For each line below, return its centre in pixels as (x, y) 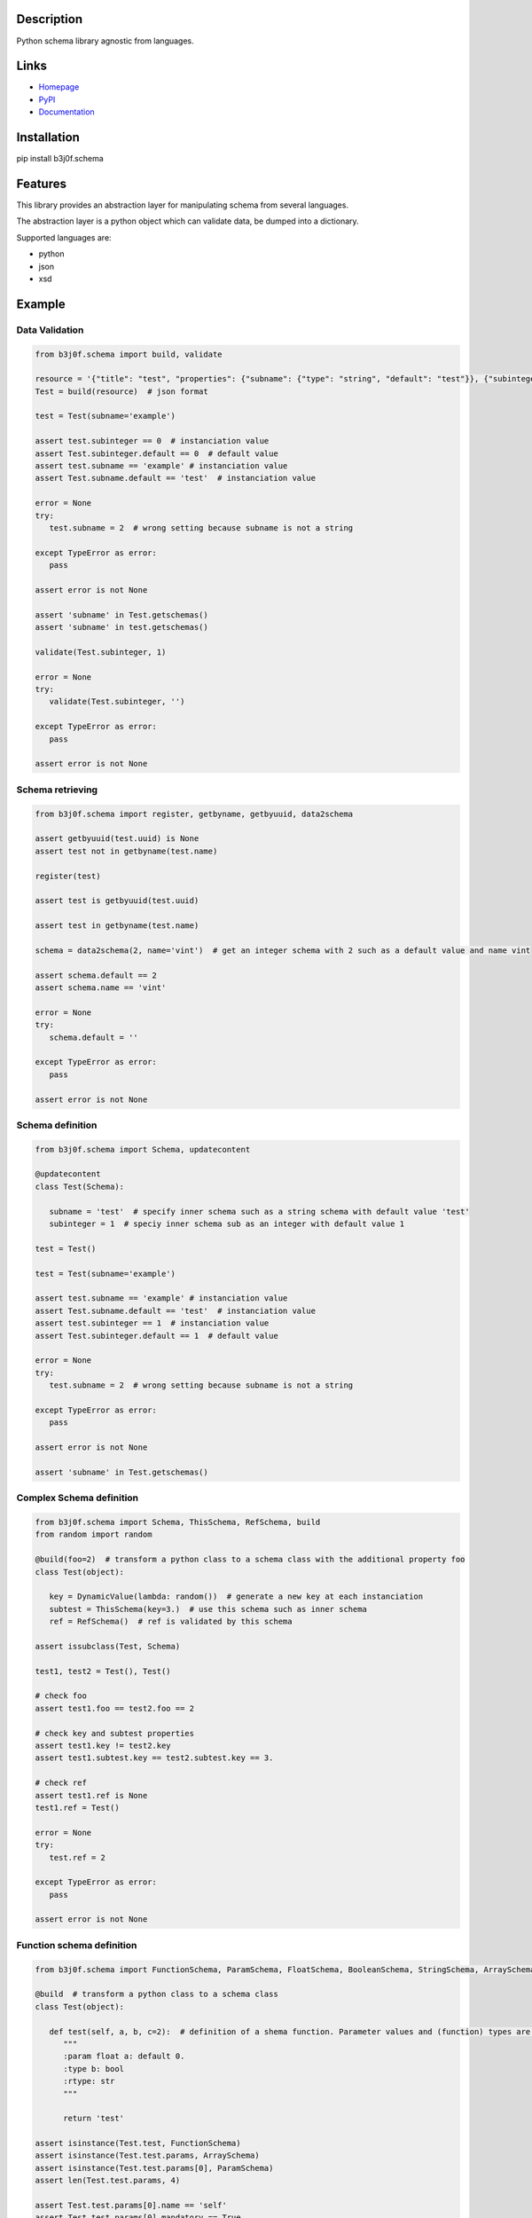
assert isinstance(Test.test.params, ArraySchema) (148, 2155)
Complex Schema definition (78, 1498)
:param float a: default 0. (124, 2057)
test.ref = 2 (78, 1857)
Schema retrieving (57, 790)
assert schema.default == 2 (96, 975)
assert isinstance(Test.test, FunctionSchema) (138, 2143)
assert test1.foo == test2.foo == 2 (115, 1708)
